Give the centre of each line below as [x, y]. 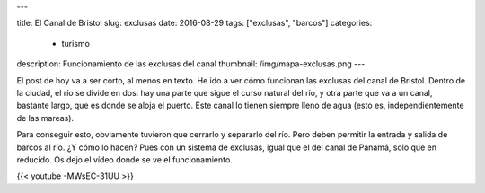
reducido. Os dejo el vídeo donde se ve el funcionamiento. [124, 159]
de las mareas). [45, 118]
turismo [75, 43]
